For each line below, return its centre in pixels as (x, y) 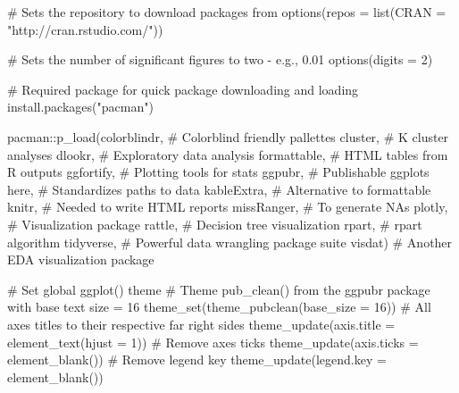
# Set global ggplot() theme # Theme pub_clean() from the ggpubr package (219, 289)
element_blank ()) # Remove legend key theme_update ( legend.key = (197, 360)
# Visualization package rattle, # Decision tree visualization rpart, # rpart (215, 224)
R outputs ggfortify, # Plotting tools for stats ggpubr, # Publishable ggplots (218, 172)
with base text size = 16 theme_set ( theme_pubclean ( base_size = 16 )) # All (219, 307)
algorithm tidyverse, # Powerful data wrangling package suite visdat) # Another (230, 242)
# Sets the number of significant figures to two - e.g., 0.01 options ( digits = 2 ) (220, 59)
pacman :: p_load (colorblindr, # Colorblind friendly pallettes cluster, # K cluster (228, 136)
